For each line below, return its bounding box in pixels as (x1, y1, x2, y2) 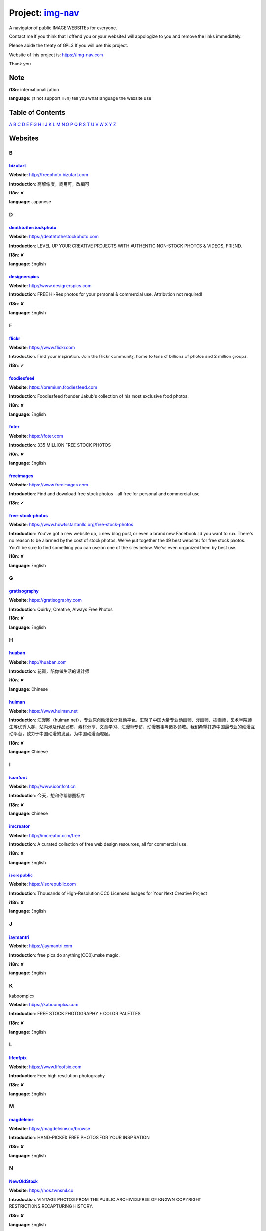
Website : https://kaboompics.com (9, 1002, 79, 1008)
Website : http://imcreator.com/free (9, 832, 81, 838)
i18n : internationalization (9, 87, 59, 93)
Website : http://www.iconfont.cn (9, 783, 76, 790)
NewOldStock (9, 1178, 38, 1184)
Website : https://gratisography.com (9, 597, 82, 603)
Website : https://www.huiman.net (9, 708, 78, 714)
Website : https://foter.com (9, 433, 64, 439)
